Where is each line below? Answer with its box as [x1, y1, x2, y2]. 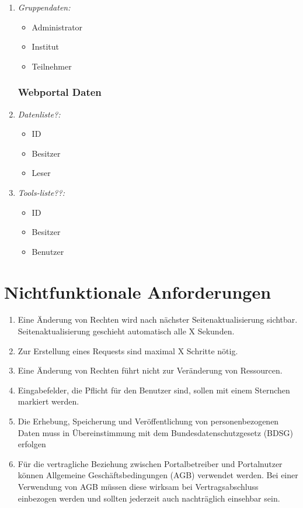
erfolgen [18, 438, 46, 450]
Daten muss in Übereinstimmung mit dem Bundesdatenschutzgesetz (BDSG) [18, 426, 293, 438]
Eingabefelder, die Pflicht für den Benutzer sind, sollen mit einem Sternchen [18, 383, 290, 396]
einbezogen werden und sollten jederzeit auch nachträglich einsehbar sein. [18, 492, 280, 504]
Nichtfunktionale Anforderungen [4, 279, 271, 303]
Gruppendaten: [18, 1, 71, 13]
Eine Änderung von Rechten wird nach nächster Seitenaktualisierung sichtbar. [18, 313, 298, 326]
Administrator [32, 20, 83, 33]
